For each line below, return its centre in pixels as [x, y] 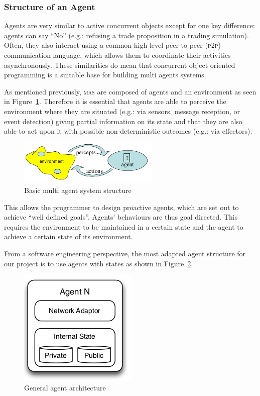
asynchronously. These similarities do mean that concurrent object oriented [120, 65]
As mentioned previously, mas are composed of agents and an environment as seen [130, 91]
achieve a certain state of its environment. [69, 236]
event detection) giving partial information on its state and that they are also [123, 121]
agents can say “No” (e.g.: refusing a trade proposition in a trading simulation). [126, 35]
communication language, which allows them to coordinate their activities [117, 55]
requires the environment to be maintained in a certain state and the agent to [124, 226]
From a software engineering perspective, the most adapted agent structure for [125, 254]
